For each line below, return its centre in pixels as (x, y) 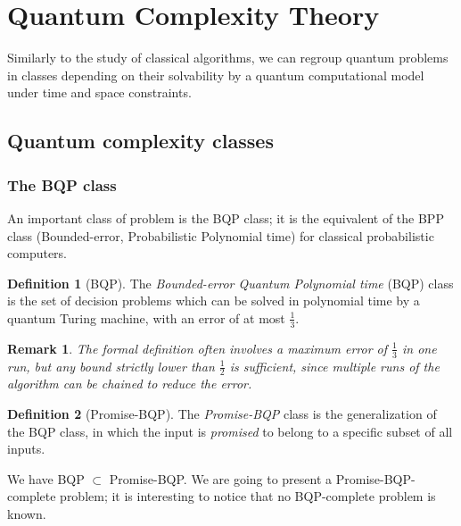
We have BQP (46, 478)
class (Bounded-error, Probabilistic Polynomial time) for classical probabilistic (221, 235)
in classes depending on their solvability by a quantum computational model (216, 75)
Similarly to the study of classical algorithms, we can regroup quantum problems (228, 58)
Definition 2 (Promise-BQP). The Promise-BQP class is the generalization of (222, 413)
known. (27, 513)
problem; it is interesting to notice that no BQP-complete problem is (248, 496)
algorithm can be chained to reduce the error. (130, 384)
